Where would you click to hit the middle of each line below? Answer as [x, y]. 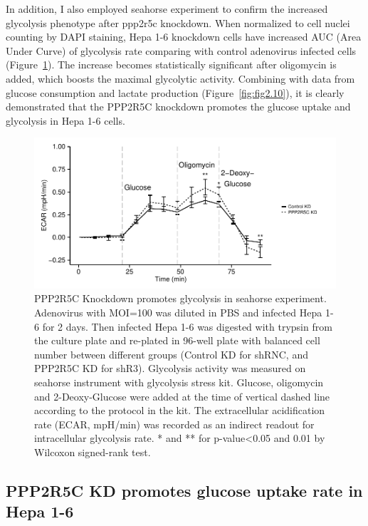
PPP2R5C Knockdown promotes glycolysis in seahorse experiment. [180, 298]
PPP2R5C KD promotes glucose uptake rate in [184, 490]
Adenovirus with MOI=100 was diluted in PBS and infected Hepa [178, 313]
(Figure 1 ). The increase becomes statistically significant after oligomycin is [171, 65]
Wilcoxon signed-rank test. [93, 452]
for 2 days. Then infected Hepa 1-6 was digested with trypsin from [187, 326]
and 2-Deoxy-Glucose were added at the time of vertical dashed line [182, 396]
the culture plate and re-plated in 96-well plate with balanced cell [177, 340]
